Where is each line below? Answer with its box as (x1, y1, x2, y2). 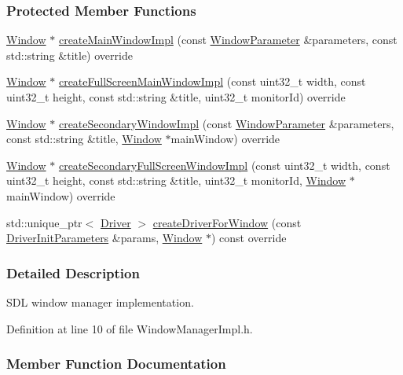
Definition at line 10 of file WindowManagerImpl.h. (6, 320, 253, 336)
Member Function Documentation (6, 354, 226, 373)
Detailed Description (6, 263, 140, 282)
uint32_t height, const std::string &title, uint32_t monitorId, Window (6, 172, 346, 189)
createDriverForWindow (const (152, 214, 302, 230)
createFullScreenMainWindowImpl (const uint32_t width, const (58, 73, 366, 90)
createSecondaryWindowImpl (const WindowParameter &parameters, (58, 115, 394, 131)
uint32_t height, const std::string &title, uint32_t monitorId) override (6, 89, 346, 105)
